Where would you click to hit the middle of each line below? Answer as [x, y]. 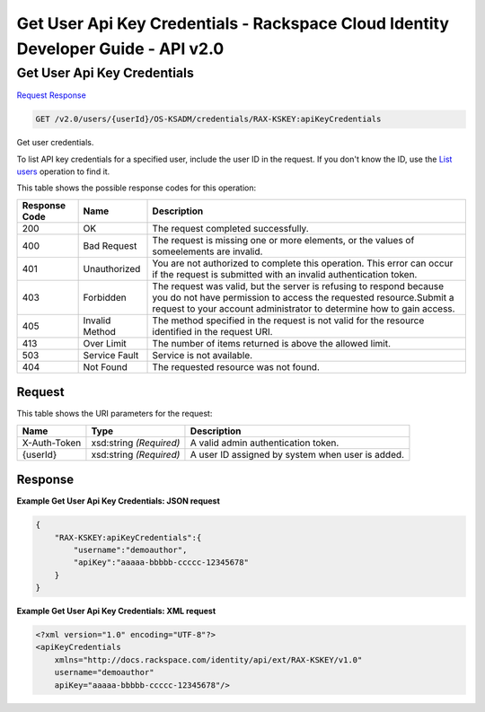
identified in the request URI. [212, 331]
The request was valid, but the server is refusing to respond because [298, 286]
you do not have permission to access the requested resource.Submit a [303, 297]
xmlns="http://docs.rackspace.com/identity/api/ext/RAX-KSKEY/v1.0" [208, 659]
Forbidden [105, 297]
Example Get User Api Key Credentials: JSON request [118, 501]
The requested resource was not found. [236, 366]
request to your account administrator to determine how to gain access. [304, 308]
